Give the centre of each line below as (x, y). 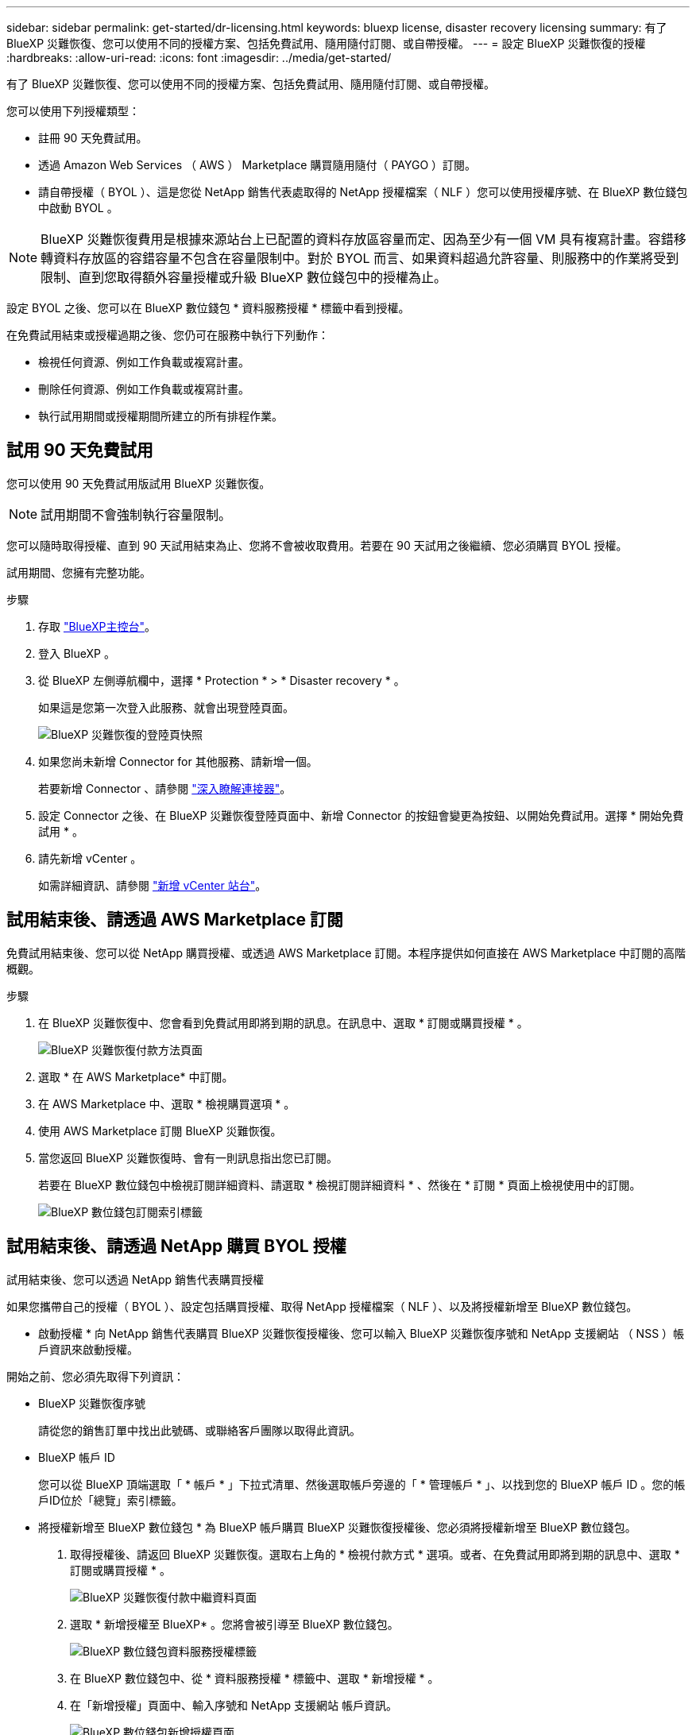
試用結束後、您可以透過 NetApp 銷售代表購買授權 (135, 1279)
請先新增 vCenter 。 (90, 858)
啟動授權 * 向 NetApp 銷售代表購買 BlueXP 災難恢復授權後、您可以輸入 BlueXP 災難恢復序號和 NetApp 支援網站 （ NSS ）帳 (362, 1333)
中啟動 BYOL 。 (78, 208)
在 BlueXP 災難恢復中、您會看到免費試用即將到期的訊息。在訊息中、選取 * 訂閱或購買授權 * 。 (283, 1022)
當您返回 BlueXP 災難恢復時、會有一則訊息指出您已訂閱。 (188, 1157)
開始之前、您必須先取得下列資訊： (95, 1376)
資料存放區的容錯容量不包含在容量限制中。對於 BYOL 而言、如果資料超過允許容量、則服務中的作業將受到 (366, 258)
